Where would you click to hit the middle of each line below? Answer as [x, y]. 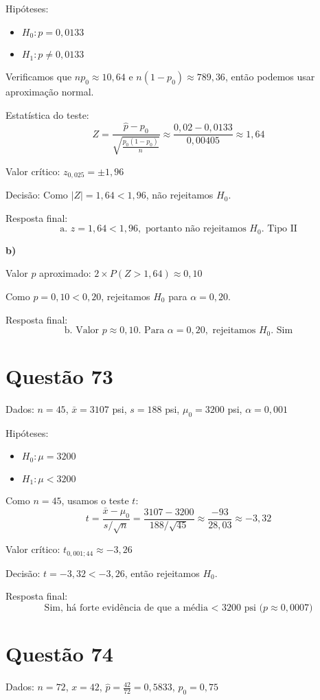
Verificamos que [39, 77]
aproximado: [65, 273]
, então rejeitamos [162, 573]
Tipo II [282, 229]
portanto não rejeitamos [196, 229]
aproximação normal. [50, 92]
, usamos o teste [95, 500]
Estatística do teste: [47, 114]
